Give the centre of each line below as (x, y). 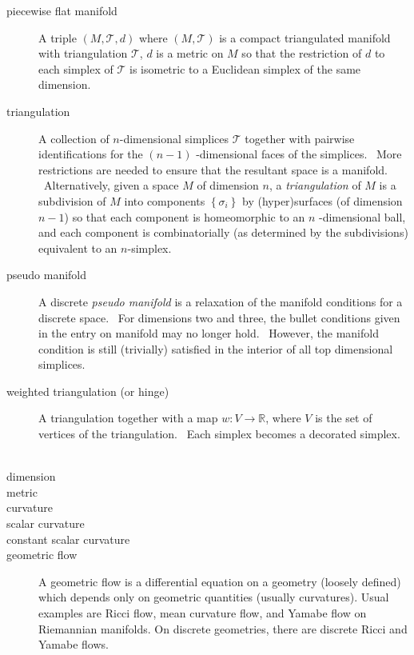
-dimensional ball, (362, 216)
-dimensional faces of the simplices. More (299, 154)
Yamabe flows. (74, 644)
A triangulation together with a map (128, 418)
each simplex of (76, 68)
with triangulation (83, 53)
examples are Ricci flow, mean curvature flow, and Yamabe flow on (203, 613)
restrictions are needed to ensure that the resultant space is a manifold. (213, 169)
